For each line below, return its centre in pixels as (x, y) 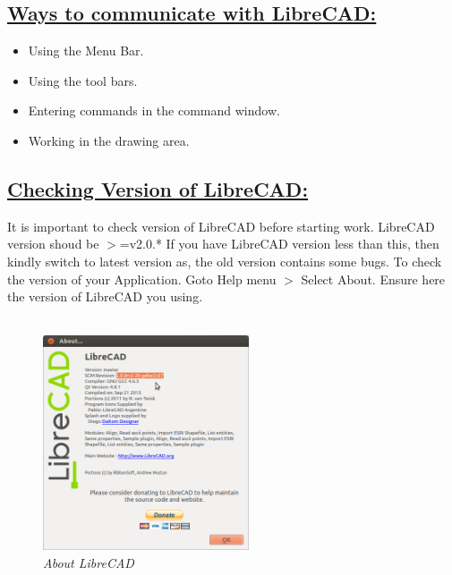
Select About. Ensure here (373, 279)
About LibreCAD (89, 563)
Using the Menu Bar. (86, 51)
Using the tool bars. (83, 80)
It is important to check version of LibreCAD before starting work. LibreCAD (221, 226)
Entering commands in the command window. (154, 110)
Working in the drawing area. (109, 140)
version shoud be (53, 244)
